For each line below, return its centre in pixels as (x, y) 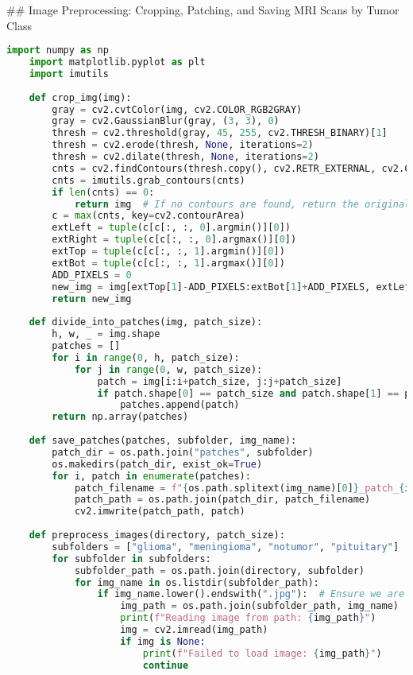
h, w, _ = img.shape (106, 334)
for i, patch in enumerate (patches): (151, 476)
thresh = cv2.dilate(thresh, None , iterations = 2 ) (185, 157)
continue (166, 665)
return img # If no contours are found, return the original (242, 204)
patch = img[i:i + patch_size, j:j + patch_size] (220, 381)
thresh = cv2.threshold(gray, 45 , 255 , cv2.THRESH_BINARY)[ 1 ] (220, 133)
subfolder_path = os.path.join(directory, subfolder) (220, 570)
